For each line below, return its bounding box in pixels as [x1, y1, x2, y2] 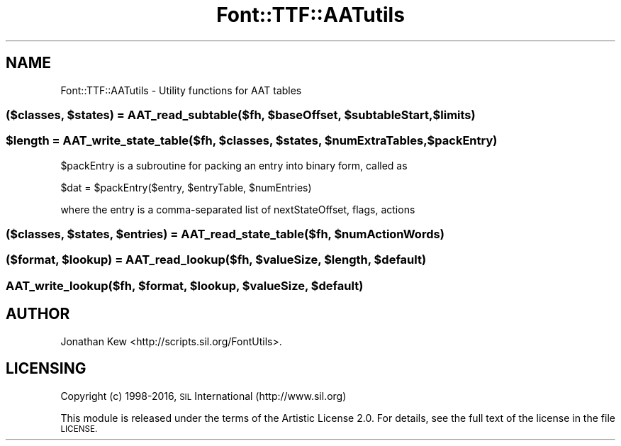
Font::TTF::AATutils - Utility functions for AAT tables [60, 84, 302, 96]
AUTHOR [6, 305, 70, 323]
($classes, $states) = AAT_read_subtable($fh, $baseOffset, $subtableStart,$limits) [6, 107, 476, 122]
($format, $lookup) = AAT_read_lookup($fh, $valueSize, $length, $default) [6, 252, 427, 267]
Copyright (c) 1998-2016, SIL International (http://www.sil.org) [60, 389, 347, 402]
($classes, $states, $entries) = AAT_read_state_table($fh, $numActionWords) [6, 227, 444, 242]
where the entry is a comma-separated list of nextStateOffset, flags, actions [60, 203, 415, 216]
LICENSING [6, 359, 86, 378]
